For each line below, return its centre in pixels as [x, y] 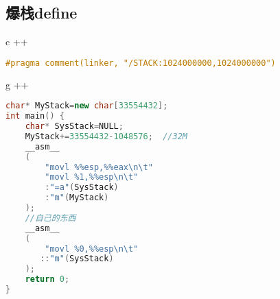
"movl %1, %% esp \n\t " [92, 177]
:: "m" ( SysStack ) [77, 259]
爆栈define [42, 13]
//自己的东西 [50, 218]
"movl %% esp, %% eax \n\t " [99, 167]
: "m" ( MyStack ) [77, 198]
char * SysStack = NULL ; [74, 127]
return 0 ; [47, 279]
